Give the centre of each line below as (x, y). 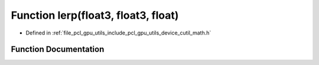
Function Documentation (58, 49)
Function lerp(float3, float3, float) (95, 15)
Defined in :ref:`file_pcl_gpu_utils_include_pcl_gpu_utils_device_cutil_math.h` (118, 33)
